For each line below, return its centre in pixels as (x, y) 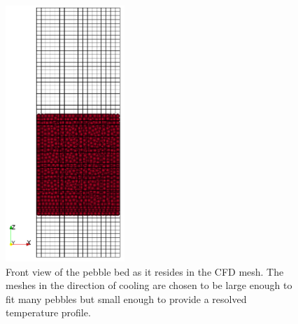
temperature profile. (48, 312)
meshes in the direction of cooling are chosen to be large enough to (149, 285)
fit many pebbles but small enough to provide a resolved (126, 298)
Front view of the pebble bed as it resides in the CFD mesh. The (145, 271)
